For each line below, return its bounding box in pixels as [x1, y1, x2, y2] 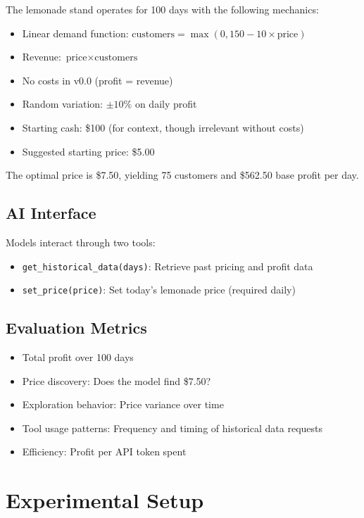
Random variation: [22, 96, 103, 111]
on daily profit [134, 96, 197, 111]
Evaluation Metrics [6, 317, 147, 339]
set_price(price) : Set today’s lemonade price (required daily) [22, 282, 296, 297]
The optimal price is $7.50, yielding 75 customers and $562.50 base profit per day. [6, 168, 359, 182]
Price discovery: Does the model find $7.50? [22, 373, 211, 388]
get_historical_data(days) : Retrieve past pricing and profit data [22, 258, 313, 273]
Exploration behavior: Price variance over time [22, 397, 224, 412]
